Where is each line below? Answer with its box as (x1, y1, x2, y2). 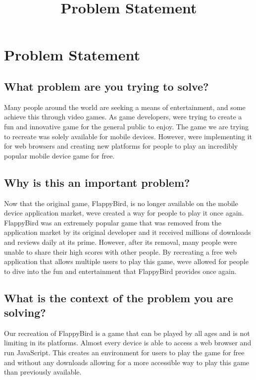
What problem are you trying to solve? (4, 78, 209, 94)
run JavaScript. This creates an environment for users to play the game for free (4, 347, 245, 358)
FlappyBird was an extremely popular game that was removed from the (4, 217, 221, 227)
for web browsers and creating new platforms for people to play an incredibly (4, 141, 238, 151)
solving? (4, 305, 46, 320)
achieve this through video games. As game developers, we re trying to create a (4, 111, 242, 122)
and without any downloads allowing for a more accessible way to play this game (4, 357, 250, 367)
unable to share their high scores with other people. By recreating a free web (4, 246, 237, 257)
